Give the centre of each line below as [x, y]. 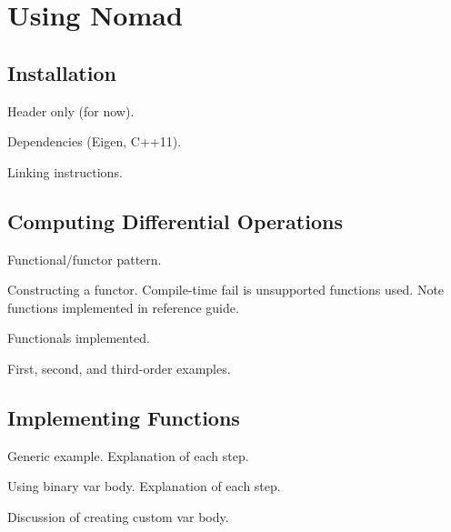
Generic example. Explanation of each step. [128, 455]
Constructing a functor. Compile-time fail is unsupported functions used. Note [226, 290]
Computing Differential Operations [175, 221]
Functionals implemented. [79, 338]
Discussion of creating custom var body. [118, 516]
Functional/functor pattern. [85, 259]
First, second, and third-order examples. [119, 368]
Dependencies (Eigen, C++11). [95, 141]
